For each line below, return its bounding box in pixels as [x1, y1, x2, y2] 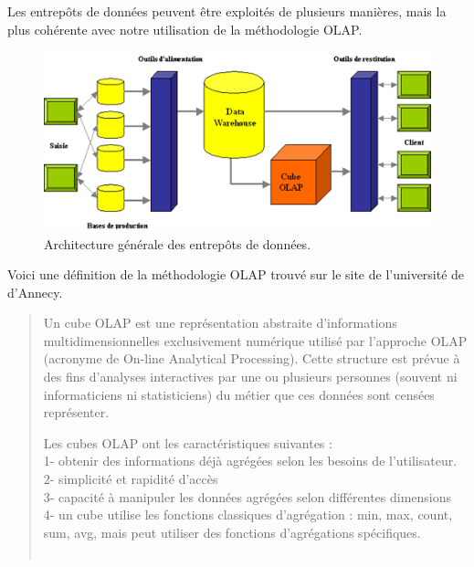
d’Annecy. [7, 282, 63, 301]
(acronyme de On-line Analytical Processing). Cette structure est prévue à [43, 349, 460, 368]
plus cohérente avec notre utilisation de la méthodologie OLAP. [7, 19, 363, 38]
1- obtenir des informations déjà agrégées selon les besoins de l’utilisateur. [43, 451, 458, 470]
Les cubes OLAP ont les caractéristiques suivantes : [43, 433, 332, 452]
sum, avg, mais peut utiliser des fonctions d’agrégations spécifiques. [43, 522, 421, 541]
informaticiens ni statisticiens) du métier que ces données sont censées [43, 384, 435, 404]
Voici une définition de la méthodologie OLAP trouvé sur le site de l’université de [7, 265, 465, 284]
